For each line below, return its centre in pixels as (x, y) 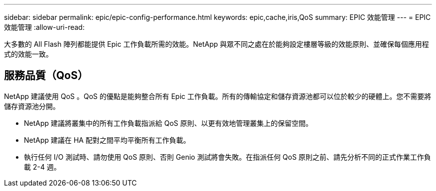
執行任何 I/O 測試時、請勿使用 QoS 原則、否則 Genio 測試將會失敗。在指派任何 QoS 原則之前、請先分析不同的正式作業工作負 (227, 157)
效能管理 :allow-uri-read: (44, 27)
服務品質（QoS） (46, 76)
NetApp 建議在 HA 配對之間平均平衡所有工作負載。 (107, 140)
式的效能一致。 (28, 54)
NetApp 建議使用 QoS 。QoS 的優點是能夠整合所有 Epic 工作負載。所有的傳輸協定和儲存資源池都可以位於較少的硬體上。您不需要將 (218, 96)
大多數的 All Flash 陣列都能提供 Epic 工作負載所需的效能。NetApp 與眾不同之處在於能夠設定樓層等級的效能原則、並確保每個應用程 (217, 44)
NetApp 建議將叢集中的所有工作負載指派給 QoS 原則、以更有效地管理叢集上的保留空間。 (168, 123)
